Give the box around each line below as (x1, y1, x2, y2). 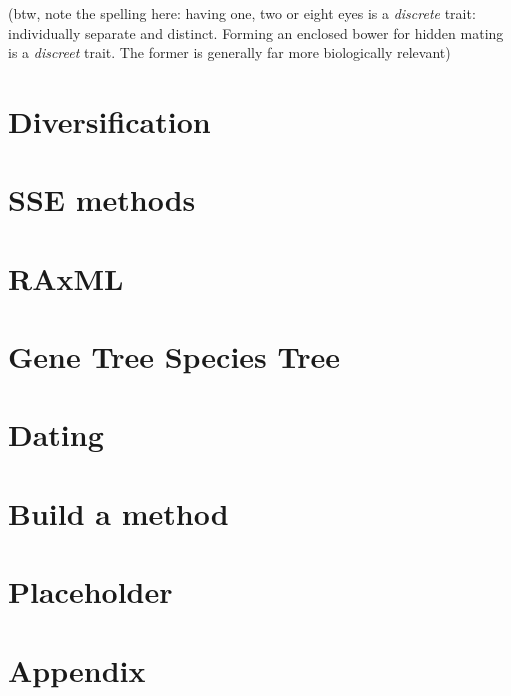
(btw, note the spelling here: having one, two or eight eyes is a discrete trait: (8, 3, 476, 23)
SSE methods (8, 179, 196, 220)
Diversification (8, 100, 211, 141)
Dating (8, 414, 104, 455)
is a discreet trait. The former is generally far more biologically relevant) (8, 42, 451, 63)
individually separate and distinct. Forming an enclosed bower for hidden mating (8, 22, 504, 43)
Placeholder (8, 571, 173, 612)
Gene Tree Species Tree (8, 336, 341, 377)
